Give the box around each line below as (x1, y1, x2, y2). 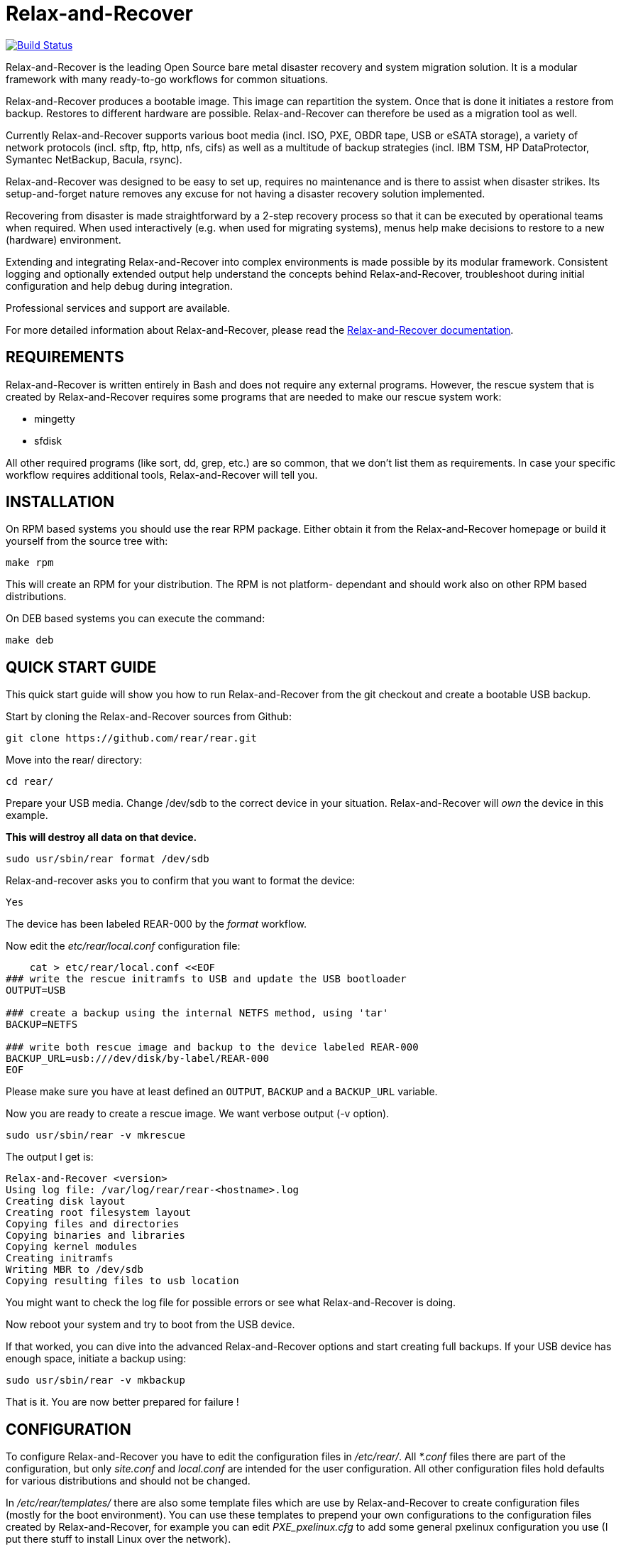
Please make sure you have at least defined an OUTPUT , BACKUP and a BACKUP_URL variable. (6, 1085, 438, 1098)
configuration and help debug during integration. (6, 279, 233, 292)
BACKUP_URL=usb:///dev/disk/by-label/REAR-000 (6, 1053, 269, 1065)
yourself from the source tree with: (6, 535, 168, 548)
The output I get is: (6, 1151, 94, 1163)
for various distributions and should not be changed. (6, 1475, 251, 1487)
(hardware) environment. (6, 233, 121, 246)
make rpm (6, 557, 54, 569)
